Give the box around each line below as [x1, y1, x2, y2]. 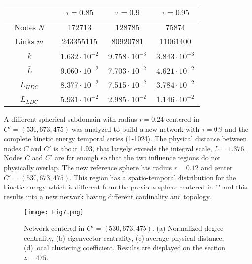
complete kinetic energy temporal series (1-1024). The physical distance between [4, 133, 247, 144]
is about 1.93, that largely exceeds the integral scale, [53, 143, 212, 153]
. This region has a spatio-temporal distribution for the [69, 172, 236, 182]
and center [201, 162, 233, 172]
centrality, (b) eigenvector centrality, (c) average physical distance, [24, 232, 224, 243]
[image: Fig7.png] [24, 209, 84, 216]
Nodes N [14, 21, 44, 33]
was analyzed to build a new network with [72, 123, 200, 134]
